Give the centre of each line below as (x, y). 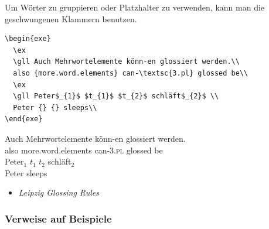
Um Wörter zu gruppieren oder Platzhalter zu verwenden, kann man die (135, 7)
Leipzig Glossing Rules (59, 192)
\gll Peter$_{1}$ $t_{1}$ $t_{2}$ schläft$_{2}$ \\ (116, 96)
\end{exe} (24, 119)
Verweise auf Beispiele (58, 218)
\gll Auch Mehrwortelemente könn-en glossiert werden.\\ (126, 62)
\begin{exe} (28, 39)
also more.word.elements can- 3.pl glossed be (84, 150)
